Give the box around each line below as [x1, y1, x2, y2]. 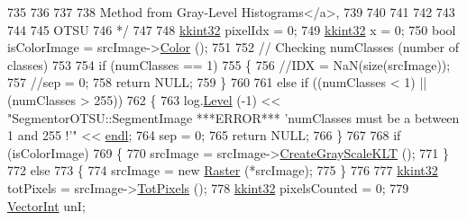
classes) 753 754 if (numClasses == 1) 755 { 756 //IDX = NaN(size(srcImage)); [7, 55, 451, 74]
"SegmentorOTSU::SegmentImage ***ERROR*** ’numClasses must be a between [7, 108, 460, 127]
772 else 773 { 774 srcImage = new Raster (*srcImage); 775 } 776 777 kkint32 [7, 161, 438, 180]
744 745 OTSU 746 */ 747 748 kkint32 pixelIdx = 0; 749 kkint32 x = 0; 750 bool [7, 20, 456, 39]
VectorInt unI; [7, 196, 86, 215]
